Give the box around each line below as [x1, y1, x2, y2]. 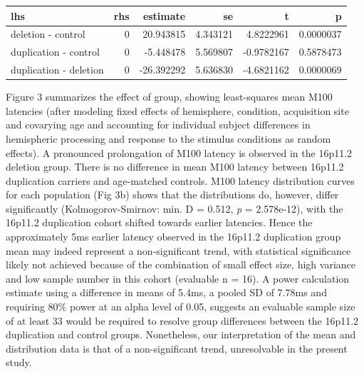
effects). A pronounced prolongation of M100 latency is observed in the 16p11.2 [6, 145, 353, 160]
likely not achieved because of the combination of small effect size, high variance [6, 257, 355, 272]
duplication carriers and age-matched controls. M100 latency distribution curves [6, 173, 355, 188]
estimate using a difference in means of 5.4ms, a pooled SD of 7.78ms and [6, 285, 327, 300]
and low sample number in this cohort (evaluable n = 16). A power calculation [6, 271, 350, 285]
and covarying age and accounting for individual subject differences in [6, 117, 311, 132]
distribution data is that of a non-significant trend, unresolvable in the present [6, 340, 348, 355]
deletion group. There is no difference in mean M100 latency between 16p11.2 [6, 159, 344, 174]
